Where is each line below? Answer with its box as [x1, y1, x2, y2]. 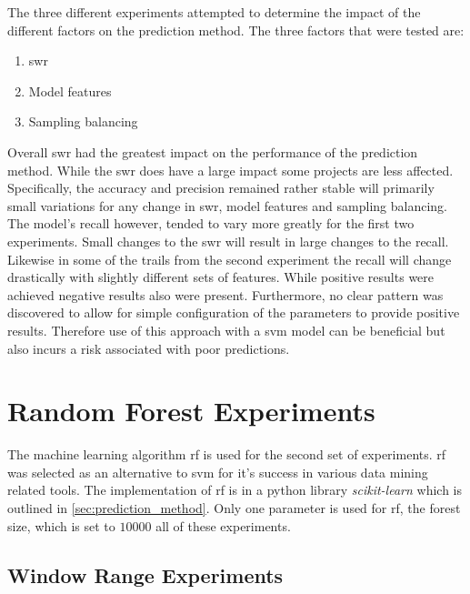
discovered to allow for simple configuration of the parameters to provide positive [7, 303, 460, 322]
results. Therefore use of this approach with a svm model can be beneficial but [7, 320, 445, 339]
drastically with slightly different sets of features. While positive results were [7, 267, 435, 287]
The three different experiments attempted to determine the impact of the [7, 3, 421, 21]
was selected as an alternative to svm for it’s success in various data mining [7, 462, 428, 481]
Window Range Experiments [7, 560, 284, 589]
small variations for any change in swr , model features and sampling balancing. [7, 196, 447, 215]
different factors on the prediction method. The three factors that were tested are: [7, 20, 465, 39]
